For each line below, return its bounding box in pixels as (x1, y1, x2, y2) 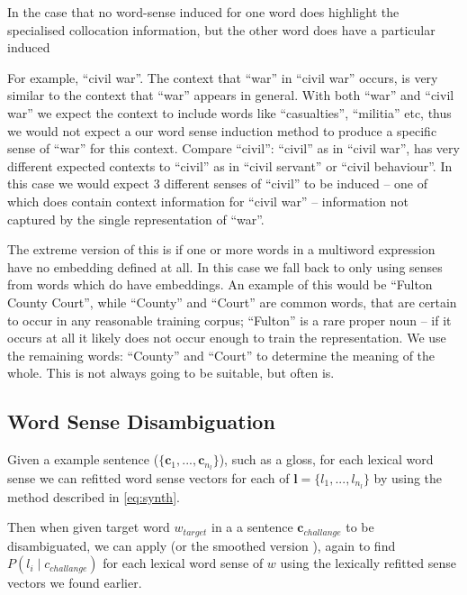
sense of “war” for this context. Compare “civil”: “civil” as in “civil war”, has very (7, 139, 460, 158)
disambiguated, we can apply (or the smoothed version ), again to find (7, 535, 396, 554)
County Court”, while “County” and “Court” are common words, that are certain (7, 292, 457, 311)
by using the (373, 468, 443, 487)
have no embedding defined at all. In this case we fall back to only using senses (7, 257, 443, 276)
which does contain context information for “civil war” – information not (7, 191, 409, 210)
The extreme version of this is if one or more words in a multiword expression (7, 240, 436, 259)
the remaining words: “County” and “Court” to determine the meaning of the (7, 345, 436, 364)
